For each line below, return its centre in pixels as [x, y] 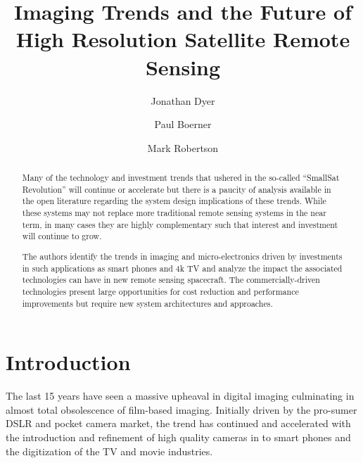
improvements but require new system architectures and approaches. [147, 303]
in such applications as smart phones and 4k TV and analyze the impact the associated [182, 268]
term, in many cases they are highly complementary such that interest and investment [180, 224]
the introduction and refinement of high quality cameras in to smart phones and [178, 437]
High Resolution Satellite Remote [183, 39]
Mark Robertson [183, 147]
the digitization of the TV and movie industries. [109, 451]
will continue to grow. [62, 236]
